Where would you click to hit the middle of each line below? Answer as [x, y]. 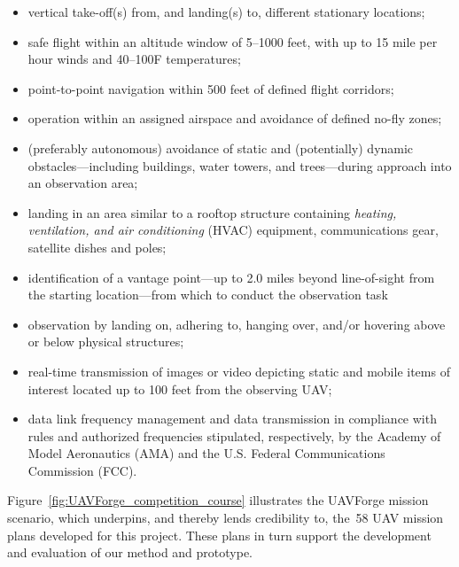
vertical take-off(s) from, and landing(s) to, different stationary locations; [226, 12]
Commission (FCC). [82, 470]
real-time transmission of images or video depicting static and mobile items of [239, 371]
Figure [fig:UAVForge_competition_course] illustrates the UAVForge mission [218, 500]
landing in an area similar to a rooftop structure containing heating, [212, 212]
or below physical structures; [106, 342]
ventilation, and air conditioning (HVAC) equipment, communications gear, [233, 230]
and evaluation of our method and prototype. [130, 552]
